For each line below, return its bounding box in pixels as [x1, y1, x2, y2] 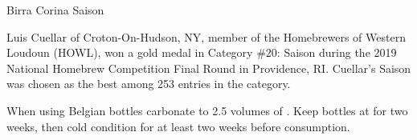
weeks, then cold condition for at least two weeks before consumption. [6, 118, 350, 134]
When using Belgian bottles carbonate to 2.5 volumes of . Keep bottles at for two [6, 102, 408, 118]
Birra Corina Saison [6, 2, 104, 18]
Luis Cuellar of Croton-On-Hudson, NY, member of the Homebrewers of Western [6, 28, 406, 45]
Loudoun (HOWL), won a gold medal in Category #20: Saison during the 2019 [6, 44, 397, 61]
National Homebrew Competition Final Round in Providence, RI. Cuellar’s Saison [6, 59, 411, 76]
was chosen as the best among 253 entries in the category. [6, 75, 291, 92]
